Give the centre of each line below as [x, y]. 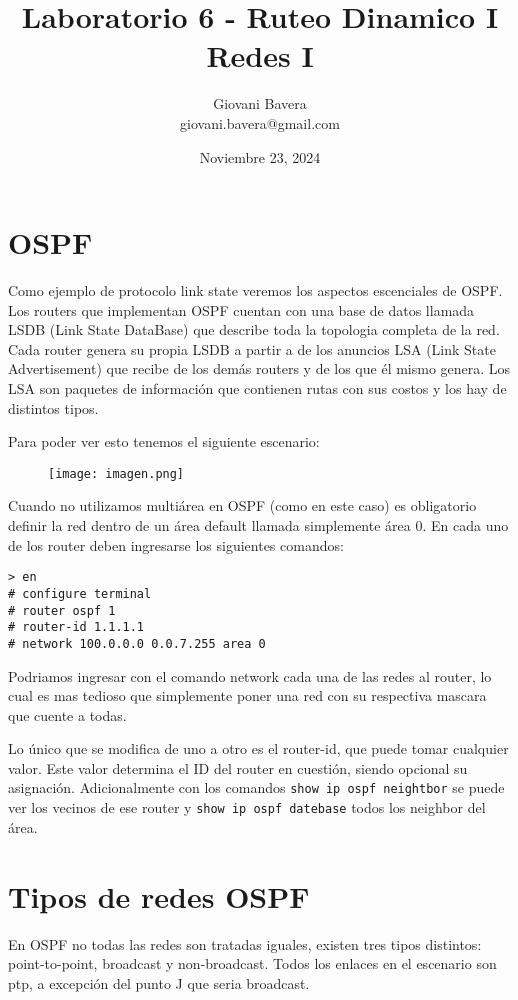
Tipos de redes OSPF [159, 895]
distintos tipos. [53, 407]
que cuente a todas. [67, 714]
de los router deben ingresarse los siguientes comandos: [176, 544]
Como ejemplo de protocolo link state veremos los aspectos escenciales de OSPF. [255, 290]
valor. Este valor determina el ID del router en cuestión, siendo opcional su [238, 767]
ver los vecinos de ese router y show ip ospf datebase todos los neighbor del [247, 807]
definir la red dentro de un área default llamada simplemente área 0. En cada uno [258, 525]
